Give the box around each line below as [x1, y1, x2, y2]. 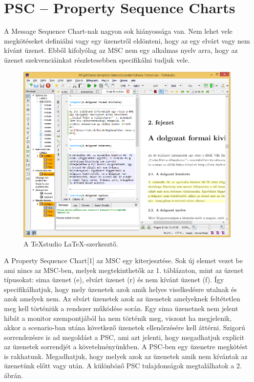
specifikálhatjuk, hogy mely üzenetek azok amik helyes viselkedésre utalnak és [4, 284, 237, 294]
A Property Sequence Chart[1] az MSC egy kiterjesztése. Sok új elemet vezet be [4, 255, 243, 265]
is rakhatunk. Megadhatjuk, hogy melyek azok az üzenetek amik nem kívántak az [4, 351, 248, 361]
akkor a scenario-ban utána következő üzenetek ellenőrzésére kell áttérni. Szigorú [4, 322, 245, 333]
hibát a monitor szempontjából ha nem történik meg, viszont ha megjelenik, [4, 313, 232, 323]
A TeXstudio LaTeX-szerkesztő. [23, 239, 118, 249]
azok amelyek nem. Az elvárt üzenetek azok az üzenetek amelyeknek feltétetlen [4, 293, 240, 304]
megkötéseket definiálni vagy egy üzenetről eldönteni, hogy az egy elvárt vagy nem [4, 35, 250, 45]
